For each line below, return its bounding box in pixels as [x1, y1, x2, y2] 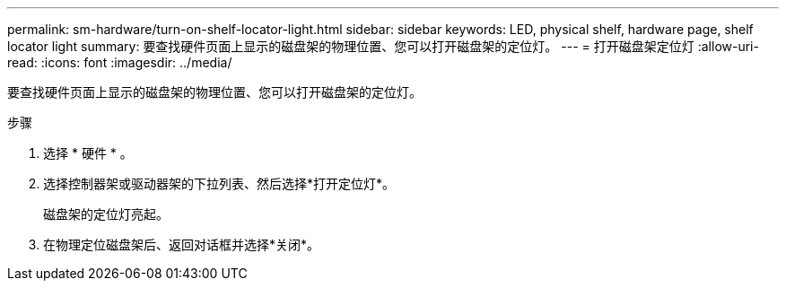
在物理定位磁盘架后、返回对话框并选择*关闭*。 [43, 237, 320, 252]
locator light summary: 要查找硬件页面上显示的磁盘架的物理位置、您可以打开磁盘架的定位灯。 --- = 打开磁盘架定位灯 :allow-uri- [7, 39, 759, 54]
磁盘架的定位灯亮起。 [43, 206, 169, 222]
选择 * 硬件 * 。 [43, 145, 133, 161]
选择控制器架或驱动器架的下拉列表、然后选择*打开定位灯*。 [43, 176, 396, 191]
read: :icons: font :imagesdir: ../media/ [7, 55, 232, 70]
